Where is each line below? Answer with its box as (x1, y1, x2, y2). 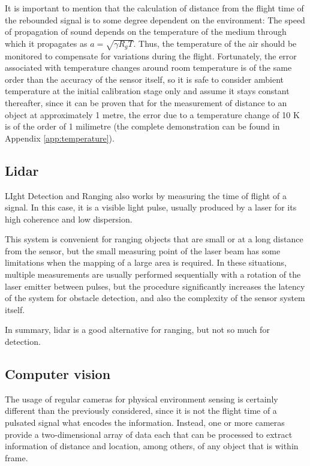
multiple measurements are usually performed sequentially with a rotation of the (5, 268, 301, 281)
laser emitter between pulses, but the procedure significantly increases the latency (5, 279, 305, 292)
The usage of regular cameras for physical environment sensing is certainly (5, 392, 278, 405)
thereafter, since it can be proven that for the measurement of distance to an (5, 96, 287, 109)
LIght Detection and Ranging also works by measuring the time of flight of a (5, 189, 287, 202)
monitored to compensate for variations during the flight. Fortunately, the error (5, 49, 297, 62)
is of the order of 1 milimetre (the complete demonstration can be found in (5, 120, 280, 133)
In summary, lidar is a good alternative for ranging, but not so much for (5, 323, 270, 336)
